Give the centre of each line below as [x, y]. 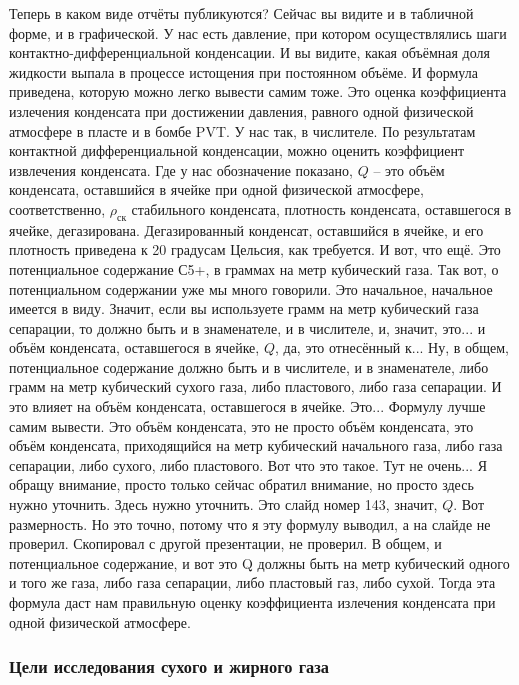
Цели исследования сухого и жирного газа [169, 666]
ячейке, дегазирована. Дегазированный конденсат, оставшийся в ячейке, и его [246, 229]
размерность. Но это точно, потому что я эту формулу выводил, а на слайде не [250, 523]
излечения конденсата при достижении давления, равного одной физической [241, 110]
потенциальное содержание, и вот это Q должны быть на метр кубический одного [259, 562]
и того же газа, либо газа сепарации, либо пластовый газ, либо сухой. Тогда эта [252, 582]
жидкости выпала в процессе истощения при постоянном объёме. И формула [243, 71]
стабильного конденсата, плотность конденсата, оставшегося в [321, 208]
